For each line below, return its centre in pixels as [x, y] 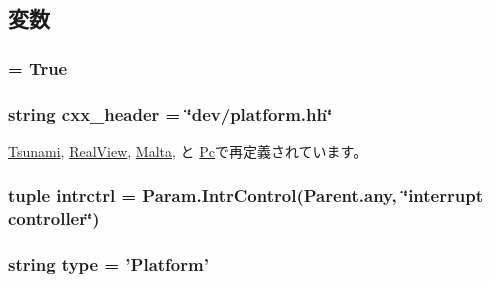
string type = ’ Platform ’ [108, 264]
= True [38, 67]
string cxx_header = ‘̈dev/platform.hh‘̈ [170, 113]
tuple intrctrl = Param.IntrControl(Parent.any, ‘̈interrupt [245, 195]
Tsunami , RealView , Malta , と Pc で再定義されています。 [188, 150]
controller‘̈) [54, 218]
